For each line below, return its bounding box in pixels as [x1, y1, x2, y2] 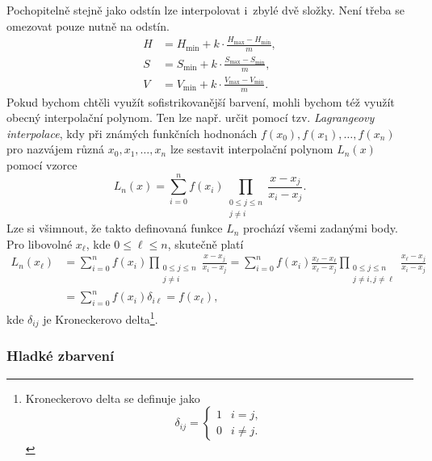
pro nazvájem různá [6, 140, 105, 157]
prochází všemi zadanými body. [243, 220, 398, 237]
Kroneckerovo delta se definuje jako [25, 389, 200, 406]
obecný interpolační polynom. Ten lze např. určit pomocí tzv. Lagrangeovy [6, 109, 375, 126]
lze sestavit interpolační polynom [170, 140, 333, 157]
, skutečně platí [167, 235, 244, 252]
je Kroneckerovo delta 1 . [43, 308, 158, 327]
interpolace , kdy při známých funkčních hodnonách [6, 124, 258, 141]
